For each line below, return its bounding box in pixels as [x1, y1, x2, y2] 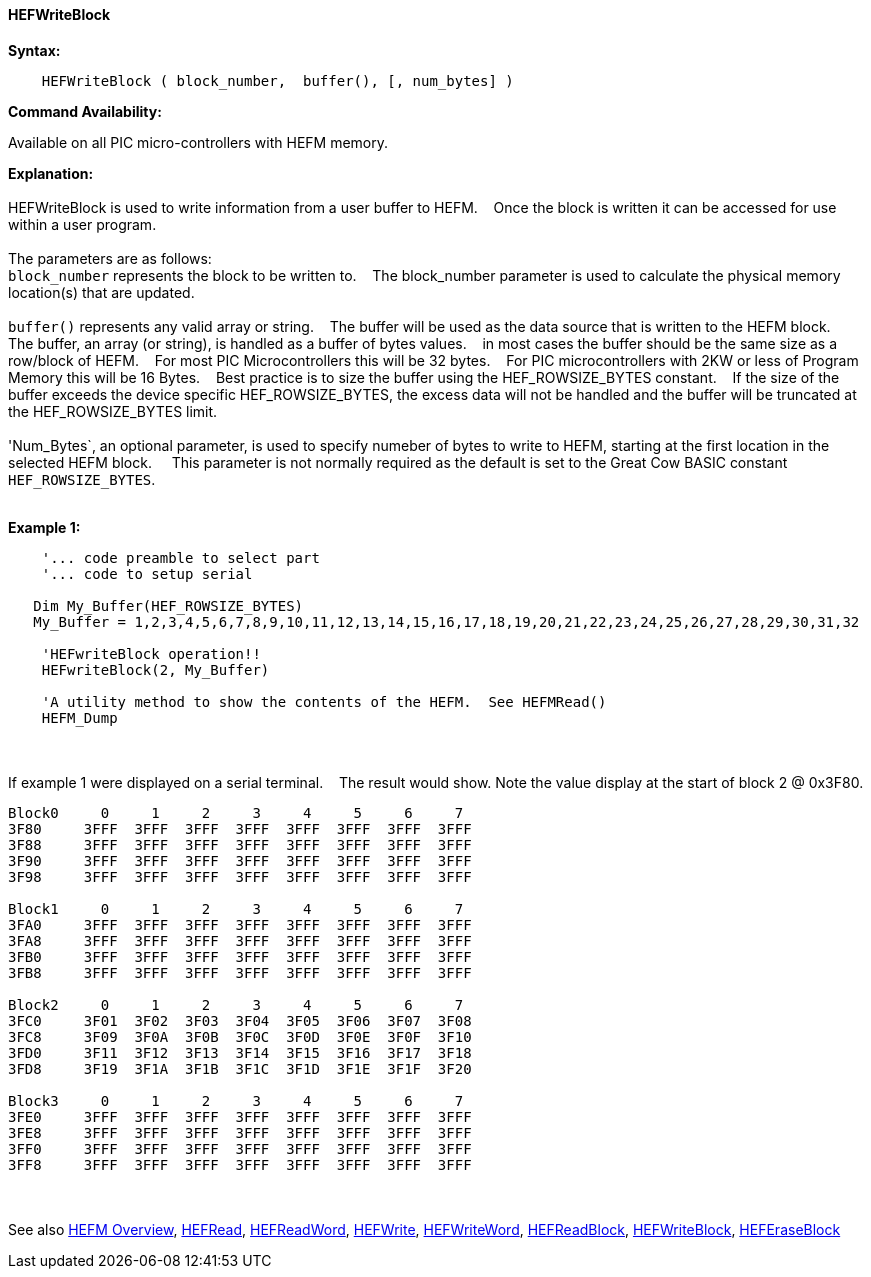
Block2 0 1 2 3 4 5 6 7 [8, 996, 464, 1013]
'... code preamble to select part [41, 549, 320, 566]
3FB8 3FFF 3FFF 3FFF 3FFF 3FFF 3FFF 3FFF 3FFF [8, 964, 472, 981]
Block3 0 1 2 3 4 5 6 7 [8, 1092, 464, 1109]
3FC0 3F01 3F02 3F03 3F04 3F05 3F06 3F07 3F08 [8, 1012, 472, 1029]
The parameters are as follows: [8, 249, 212, 267]
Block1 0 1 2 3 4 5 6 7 [8, 900, 464, 917]
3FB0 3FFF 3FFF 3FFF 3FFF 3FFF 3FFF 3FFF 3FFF [8, 948, 472, 965]
